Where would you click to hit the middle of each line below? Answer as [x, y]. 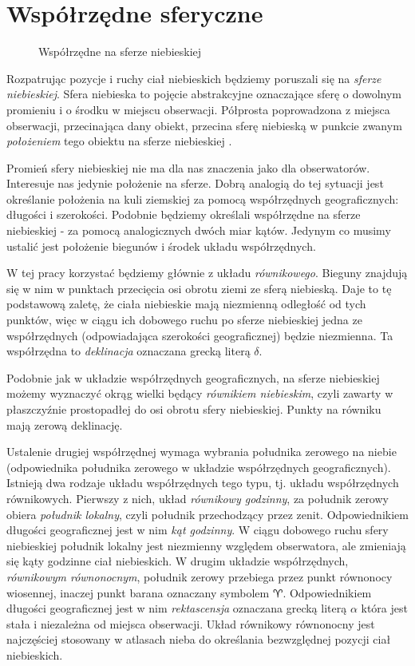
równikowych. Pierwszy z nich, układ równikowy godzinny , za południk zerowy [198, 498]
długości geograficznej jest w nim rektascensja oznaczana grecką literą [177, 608]
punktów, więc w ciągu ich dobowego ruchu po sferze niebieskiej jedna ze [184, 320]
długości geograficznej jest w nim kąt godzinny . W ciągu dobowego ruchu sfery [198, 530]
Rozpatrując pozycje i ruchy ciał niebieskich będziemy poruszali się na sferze [194, 78]
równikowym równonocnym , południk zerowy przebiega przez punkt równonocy [200, 576]
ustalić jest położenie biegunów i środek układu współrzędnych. [161, 246]
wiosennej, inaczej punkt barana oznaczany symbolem [138, 592]
